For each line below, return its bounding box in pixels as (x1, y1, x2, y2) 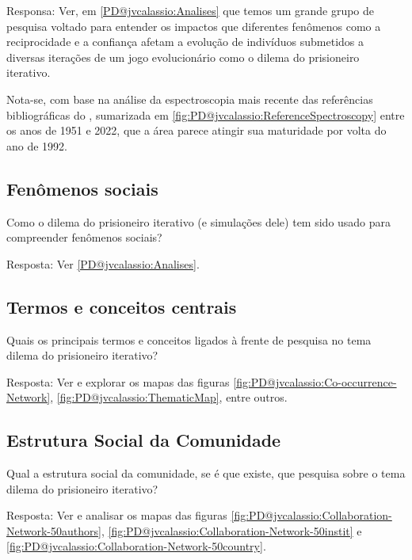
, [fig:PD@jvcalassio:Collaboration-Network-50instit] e (101, 522, 362, 539)
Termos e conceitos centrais (6, 294, 237, 318)
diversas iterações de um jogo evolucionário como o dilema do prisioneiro (6, 48, 360, 65)
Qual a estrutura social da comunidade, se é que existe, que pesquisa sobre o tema (6, 465, 406, 482)
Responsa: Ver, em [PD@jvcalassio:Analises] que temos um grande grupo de (6, 2, 375, 18)
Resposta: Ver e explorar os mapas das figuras (6, 373, 230, 390)
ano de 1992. (6, 137, 67, 154)
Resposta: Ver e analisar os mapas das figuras (6, 507, 227, 524)
